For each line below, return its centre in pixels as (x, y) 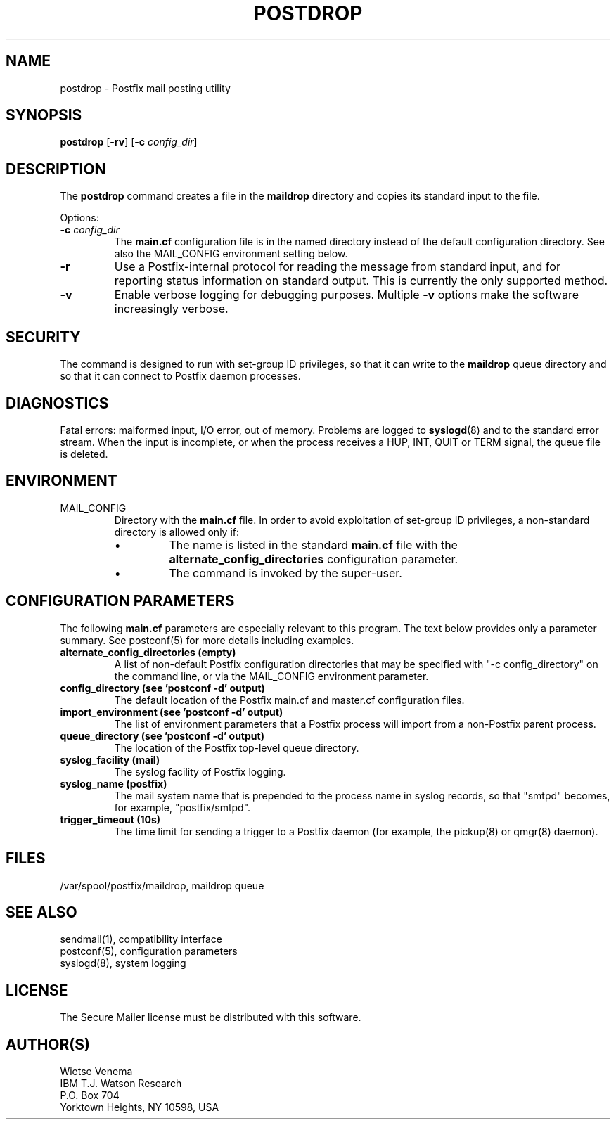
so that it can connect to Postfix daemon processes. (180, 376)
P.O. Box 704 (90, 1095)
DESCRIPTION (56, 169)
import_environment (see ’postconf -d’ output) (172, 712)
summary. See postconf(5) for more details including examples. (207, 640)
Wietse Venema (96, 1072)
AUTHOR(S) (48, 1044)
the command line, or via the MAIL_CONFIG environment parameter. (271, 676)
